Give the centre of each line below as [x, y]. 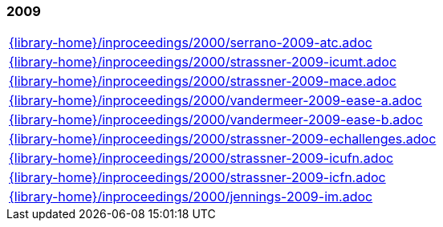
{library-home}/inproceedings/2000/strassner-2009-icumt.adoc [203, 62]
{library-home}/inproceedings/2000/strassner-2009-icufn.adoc [201, 158]
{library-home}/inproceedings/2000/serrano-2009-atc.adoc [191, 43]
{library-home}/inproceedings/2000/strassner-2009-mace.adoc [203, 81]
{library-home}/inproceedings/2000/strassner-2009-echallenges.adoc [223, 139]
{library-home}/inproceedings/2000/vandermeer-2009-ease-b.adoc [216, 120]
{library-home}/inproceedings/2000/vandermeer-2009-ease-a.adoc [215, 101]
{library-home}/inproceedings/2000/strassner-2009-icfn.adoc [197, 178]
